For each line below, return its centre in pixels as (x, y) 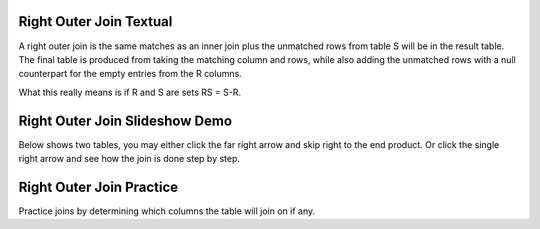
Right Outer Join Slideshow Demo (125, 120)
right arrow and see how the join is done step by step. (129, 158)
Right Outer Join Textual (95, 21)
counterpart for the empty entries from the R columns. (130, 74)
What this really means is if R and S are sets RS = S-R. (130, 92)
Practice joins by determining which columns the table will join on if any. (167, 211)
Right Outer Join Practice (98, 186)
